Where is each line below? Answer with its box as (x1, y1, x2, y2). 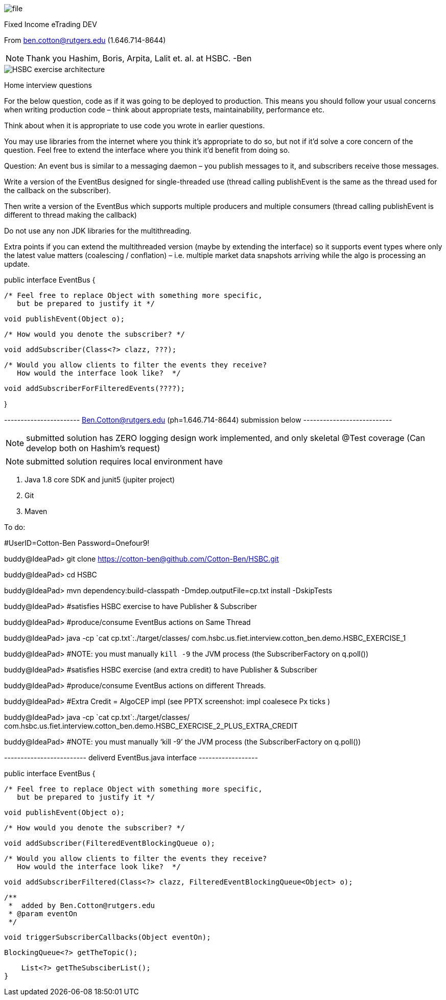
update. (4, 260, 30, 268)
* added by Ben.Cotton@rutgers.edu (8, 901, 155, 910)
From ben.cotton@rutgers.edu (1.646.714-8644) (4, 36, 166, 44)
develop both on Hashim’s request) (26, 443, 160, 453)
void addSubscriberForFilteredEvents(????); (4, 384, 185, 392)
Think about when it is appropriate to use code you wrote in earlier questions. (4, 121, 265, 130)
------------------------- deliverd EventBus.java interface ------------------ (4, 753, 258, 762)
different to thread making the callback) (4, 211, 137, 219)
